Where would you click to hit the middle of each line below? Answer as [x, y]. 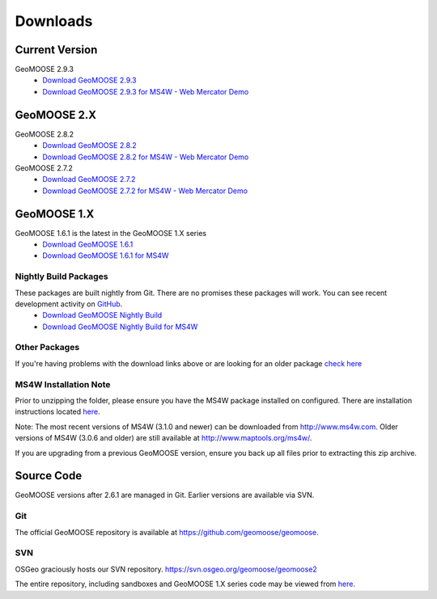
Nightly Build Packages [62, 276]
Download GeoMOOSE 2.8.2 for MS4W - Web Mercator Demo [146, 157]
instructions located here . [57, 411]
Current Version [56, 50]
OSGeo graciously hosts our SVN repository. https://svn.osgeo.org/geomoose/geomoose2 [166, 569]
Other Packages [47, 348]
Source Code [49, 476]
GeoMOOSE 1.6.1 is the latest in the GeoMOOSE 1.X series [110, 233]
